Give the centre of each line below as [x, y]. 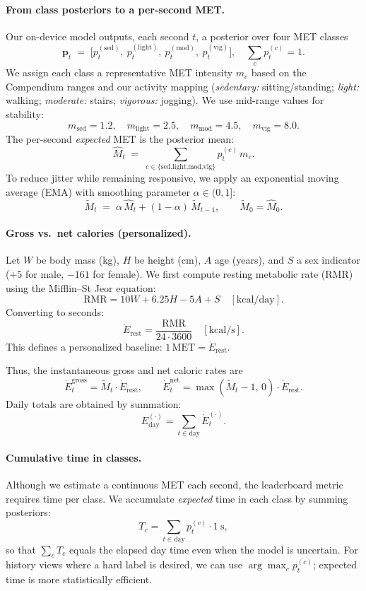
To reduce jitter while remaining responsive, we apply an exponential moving [172, 178]
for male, [45, 273]
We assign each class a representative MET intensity [119, 72]
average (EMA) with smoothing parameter [98, 191]
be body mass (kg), [77, 260]
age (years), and [249, 260]
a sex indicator [328, 260]
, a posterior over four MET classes [272, 36]
